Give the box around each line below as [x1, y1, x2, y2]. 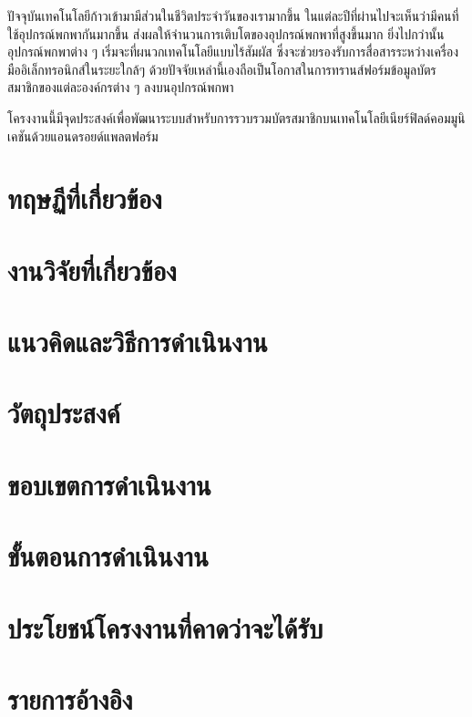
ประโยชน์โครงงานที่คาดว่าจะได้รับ [7, 608, 323, 646]
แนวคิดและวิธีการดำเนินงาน [7, 323, 268, 360]
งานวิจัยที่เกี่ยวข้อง [7, 251, 177, 288]
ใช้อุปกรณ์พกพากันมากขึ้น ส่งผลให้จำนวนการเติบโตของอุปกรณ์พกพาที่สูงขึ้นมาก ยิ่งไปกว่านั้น [7, 24, 445, 43]
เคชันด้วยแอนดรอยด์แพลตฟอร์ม [7, 126, 159, 145]
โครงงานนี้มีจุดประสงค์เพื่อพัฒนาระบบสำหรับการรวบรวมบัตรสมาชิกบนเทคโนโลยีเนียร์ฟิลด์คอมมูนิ [7, 108, 466, 127]
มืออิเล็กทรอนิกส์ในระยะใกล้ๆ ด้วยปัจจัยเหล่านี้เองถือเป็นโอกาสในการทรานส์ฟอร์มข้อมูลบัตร [7, 59, 436, 78]
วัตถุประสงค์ [7, 394, 120, 431]
